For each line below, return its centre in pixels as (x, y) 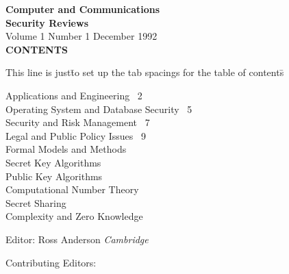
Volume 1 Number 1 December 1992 (81, 36)
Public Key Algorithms (54, 176)
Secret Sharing (36, 202)
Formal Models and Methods (66, 149)
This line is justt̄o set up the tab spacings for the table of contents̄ (145, 72)
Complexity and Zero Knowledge (74, 216)
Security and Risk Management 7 (78, 122)
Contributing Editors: (51, 262)
